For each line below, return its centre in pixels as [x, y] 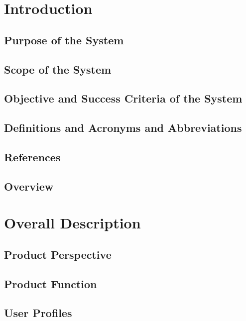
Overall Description [72, 223]
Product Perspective [58, 254]
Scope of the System [58, 69]
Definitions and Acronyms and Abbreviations [123, 128]
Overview [29, 186]
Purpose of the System [64, 40]
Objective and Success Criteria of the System [123, 98]
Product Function [51, 283]
